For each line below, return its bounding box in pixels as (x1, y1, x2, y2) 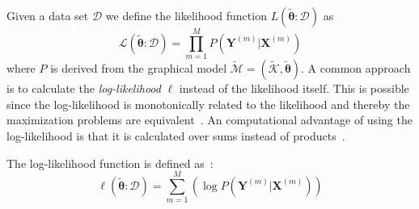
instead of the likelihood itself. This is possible (179, 80, 409, 97)
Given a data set (6, 7, 89, 23)
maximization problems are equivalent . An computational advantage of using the (6, 111, 413, 128)
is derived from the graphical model (50, 60, 227, 77)
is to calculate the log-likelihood (6, 80, 161, 97)
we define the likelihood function (105, 7, 267, 23)
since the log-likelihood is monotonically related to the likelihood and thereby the (6, 95, 410, 112)
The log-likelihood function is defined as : (6, 154, 214, 171)
